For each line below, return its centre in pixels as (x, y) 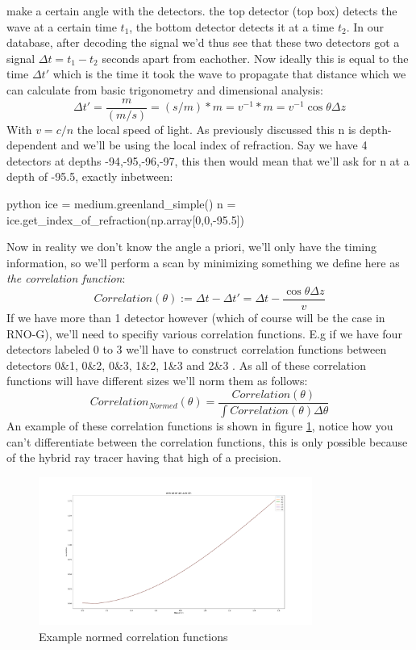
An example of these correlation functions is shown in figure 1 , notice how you (200, 425)
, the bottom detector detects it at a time (232, 26)
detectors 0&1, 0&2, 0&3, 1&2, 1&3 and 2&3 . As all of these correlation (186, 365)
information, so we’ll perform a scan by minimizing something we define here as (203, 262)
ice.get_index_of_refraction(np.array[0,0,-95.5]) (125, 219)
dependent (32, 145)
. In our (365, 26)
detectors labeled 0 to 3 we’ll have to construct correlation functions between (197, 349)
